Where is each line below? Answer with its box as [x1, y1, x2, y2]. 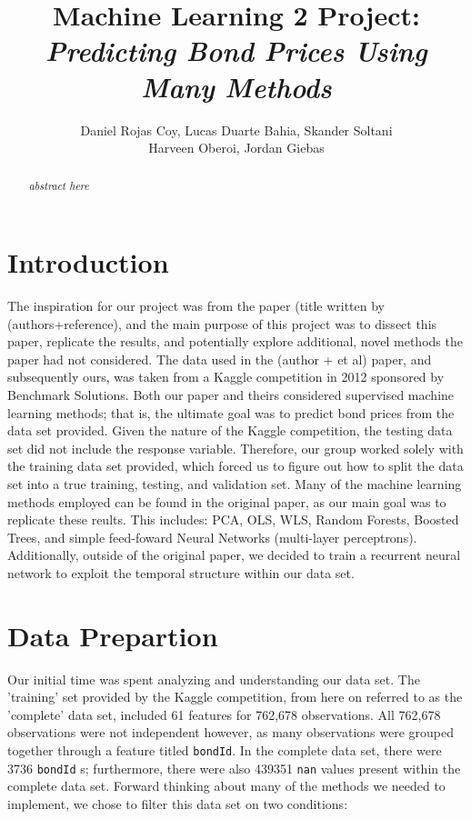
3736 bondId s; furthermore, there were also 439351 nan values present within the [7, 758, 461, 777]
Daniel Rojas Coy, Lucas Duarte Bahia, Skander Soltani [80, 120, 393, 139]
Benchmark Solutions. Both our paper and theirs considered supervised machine [7, 385, 455, 405]
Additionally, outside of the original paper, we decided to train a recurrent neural [7, 545, 461, 564]
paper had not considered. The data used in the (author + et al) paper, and [7, 349, 432, 368]
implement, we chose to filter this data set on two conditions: [7, 794, 348, 813]
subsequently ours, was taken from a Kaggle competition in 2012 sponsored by [7, 367, 445, 386]
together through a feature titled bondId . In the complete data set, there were [7, 741, 442, 760]
